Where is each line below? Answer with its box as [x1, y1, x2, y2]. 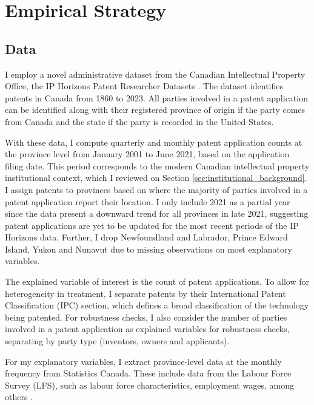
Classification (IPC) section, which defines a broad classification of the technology [5, 299, 309, 311]
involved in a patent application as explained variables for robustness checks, [5, 322, 290, 335]
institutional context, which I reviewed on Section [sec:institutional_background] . [5, 171, 307, 184]
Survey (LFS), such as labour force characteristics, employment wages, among [5, 378, 294, 391]
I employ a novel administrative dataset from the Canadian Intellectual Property [5, 67, 306, 80]
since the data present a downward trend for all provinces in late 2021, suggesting [5, 207, 309, 220]
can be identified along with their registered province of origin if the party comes [5, 103, 306, 116]
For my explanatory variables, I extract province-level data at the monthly [5, 355, 282, 367]
